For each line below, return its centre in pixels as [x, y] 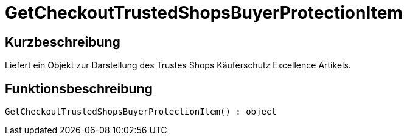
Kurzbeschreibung [63, 42]
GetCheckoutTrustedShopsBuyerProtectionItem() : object [141, 112]
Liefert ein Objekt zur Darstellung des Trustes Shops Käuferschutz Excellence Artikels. [178, 65]
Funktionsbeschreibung [79, 88]
